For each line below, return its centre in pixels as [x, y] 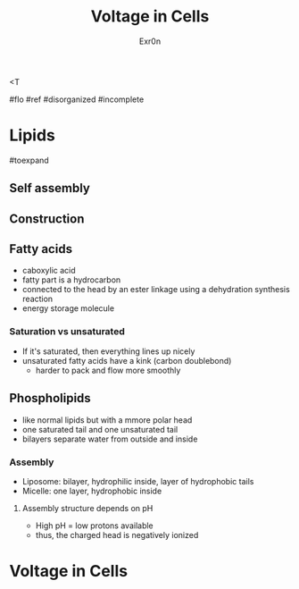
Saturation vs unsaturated [67, 332]
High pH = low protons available [94, 526]
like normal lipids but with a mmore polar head [107, 420]
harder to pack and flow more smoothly [108, 370]
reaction [37, 299]
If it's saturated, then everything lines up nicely [108, 351]
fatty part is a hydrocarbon [71, 280]
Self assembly [50, 188]
